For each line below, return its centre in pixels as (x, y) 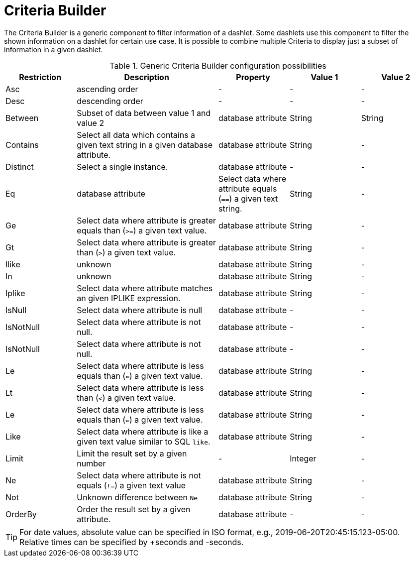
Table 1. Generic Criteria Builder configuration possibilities (218, 65)
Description (147, 77)
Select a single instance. (122, 167)
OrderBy (21, 514)
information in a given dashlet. (53, 49)
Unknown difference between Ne (137, 497)
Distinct (20, 167)
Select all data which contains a (136, 135)
